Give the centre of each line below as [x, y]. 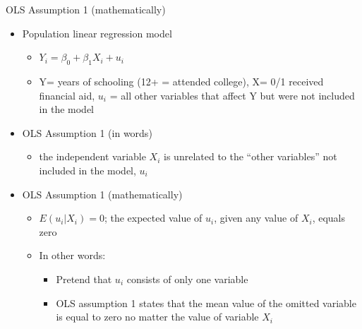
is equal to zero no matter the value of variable [157, 317]
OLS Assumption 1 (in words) [87, 132]
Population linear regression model [97, 33]
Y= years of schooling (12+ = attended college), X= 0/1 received [181, 81]
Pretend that [84, 279]
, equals [328, 218]
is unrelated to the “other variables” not [251, 156]
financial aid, [67, 95]
